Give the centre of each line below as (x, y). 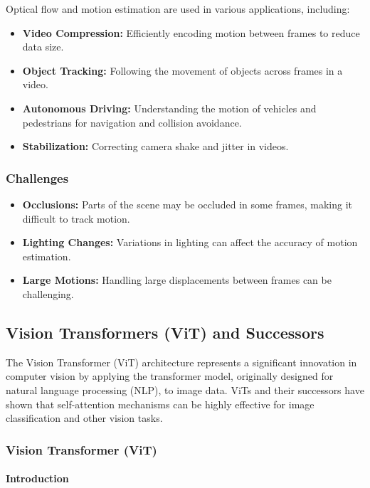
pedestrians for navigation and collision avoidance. (132, 122)
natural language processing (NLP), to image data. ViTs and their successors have (185, 389)
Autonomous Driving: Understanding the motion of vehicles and (169, 108)
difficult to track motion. (76, 218)
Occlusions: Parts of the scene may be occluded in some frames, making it (187, 204)
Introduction (37, 478)
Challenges (37, 177)
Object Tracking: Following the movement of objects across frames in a (183, 70)
